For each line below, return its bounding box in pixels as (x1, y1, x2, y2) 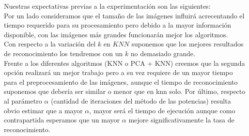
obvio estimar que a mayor (4, 105, 83, 115)
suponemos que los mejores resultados (131, 39, 244, 49)
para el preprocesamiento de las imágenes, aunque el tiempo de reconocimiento (4, 76, 238, 87)
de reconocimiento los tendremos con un (4, 48, 123, 58)
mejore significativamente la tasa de (128, 115, 234, 125)
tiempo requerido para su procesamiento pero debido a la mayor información (4, 20, 232, 30)
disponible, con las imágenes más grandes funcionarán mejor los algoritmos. (4, 29, 228, 39)
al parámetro (4, 95, 42, 106)
